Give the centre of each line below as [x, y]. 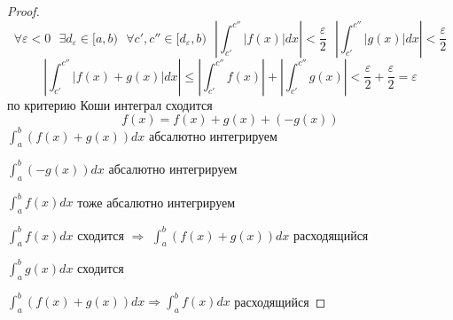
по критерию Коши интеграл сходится [110, 104]
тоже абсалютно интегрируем [156, 202]
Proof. [23, 11]
